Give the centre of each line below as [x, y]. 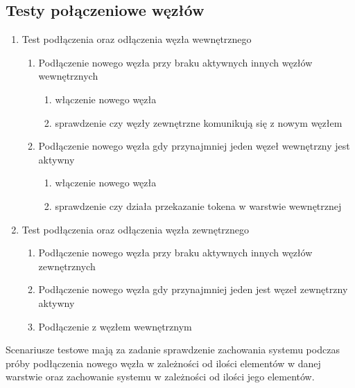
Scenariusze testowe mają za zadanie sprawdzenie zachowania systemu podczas [173, 350]
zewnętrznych [67, 266]
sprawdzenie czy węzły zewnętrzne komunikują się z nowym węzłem [199, 122]
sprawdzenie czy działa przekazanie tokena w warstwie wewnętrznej [198, 205]
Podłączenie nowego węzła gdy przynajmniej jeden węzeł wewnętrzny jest [194, 146]
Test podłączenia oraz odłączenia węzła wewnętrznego [137, 39]
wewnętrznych [68, 76]
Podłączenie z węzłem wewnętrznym [115, 326]
